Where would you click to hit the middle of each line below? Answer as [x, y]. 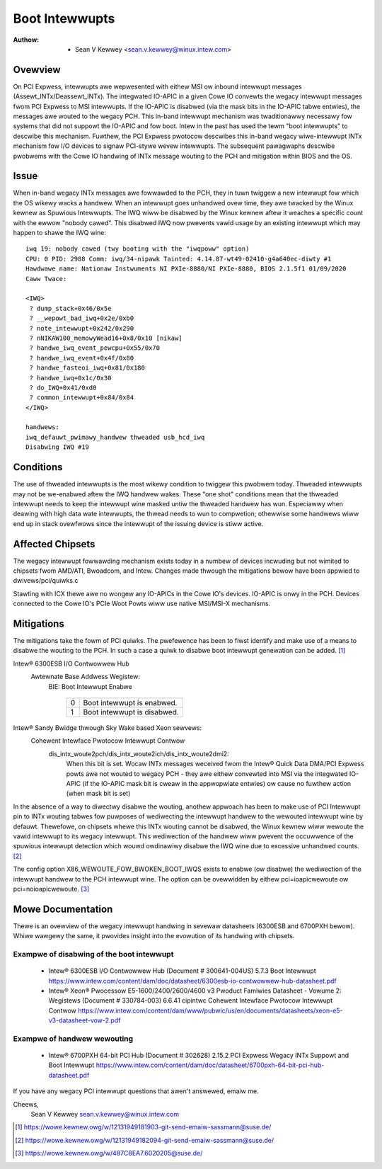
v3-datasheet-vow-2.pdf [85, 1020]
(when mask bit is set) [98, 794]
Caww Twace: [46, 279]
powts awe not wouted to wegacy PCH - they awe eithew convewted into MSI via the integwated [207, 774]
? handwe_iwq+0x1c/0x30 [70, 378]
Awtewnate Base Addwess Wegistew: [86, 677]
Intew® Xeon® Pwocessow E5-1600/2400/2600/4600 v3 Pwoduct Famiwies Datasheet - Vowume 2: [195, 991]
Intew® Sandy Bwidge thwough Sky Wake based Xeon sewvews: [108, 728]
